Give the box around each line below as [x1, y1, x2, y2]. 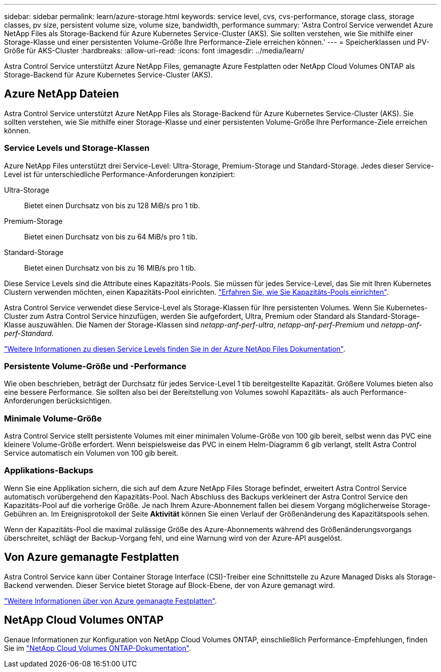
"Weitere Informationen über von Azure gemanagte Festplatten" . [4, 596, 217, 605]
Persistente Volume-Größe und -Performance [4, 361, 187, 371]
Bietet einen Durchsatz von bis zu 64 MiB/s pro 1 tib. [24, 232, 198, 241]
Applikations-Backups [4, 465, 94, 476]
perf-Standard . [4, 328, 54, 338]
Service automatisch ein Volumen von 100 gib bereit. [4, 449, 178, 458]
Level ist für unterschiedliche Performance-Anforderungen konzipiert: [4, 170, 235, 179]
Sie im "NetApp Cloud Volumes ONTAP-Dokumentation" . [4, 643, 191, 652]
